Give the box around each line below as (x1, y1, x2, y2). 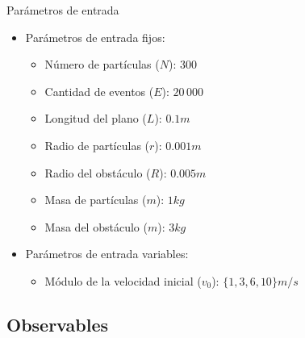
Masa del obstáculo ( (44, 218, 148, 235)
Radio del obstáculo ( (44, 164, 151, 181)
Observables (6, 311, 108, 336)
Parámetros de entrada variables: (25, 245, 189, 262)
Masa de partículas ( (44, 191, 147, 208)
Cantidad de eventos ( (44, 82, 154, 99)
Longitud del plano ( (44, 110, 147, 127)
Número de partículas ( (44, 56, 160, 73)
